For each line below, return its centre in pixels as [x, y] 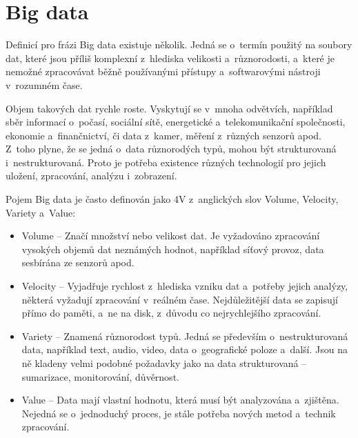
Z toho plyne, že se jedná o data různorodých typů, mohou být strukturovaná [171, 149]
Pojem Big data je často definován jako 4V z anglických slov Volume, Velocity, [172, 199]
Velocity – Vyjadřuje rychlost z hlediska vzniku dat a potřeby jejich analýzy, [185, 286]
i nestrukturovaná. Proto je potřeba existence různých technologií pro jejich [166, 162]
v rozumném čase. [44, 84]
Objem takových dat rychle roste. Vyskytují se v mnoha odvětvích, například [169, 108]
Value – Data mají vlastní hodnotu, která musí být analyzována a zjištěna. [180, 400]
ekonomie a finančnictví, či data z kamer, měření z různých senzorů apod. [163, 135]
